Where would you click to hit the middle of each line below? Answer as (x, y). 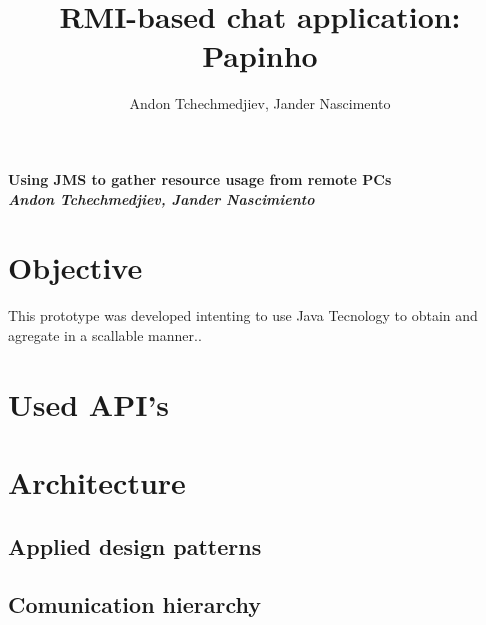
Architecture (97, 481)
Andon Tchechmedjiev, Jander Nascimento (260, 103)
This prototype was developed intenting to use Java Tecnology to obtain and (243, 315)
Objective (75, 267)
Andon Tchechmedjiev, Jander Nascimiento (161, 198)
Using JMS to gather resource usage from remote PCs (200, 178)
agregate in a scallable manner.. (105, 334)
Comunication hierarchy (134, 604)
